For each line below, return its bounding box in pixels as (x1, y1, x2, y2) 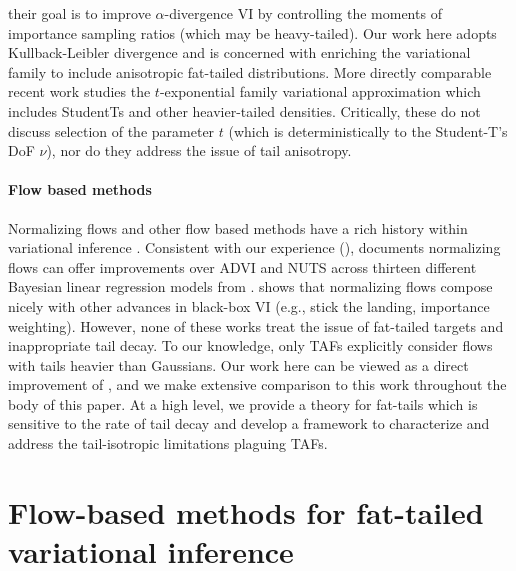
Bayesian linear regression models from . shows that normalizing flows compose (8, 276, 493, 297)
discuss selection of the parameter (8, 120, 215, 141)
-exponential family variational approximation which (159, 81, 481, 102)
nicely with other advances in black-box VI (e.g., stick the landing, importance (8, 295, 490, 316)
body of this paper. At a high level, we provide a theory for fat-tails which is (8, 393, 478, 414)
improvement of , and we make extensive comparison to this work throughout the (8, 374, 507, 395)
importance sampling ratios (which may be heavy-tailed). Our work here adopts (8, 22, 497, 43)
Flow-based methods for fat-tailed (8, 491, 484, 532)
